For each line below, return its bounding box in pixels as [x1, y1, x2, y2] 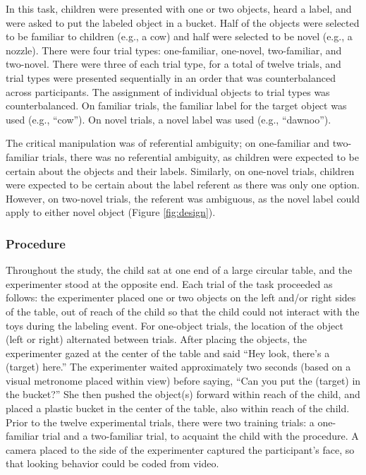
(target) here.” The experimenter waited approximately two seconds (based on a [6, 359, 351, 374]
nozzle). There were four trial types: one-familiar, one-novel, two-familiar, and [6, 42, 342, 57]
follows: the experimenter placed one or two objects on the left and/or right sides [6, 290, 356, 305]
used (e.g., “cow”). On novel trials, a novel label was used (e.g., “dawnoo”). [6, 112, 331, 126]
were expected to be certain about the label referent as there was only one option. [6, 177, 360, 192]
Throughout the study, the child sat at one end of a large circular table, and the [6, 263, 353, 277]
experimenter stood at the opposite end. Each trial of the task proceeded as [6, 276, 333, 291]
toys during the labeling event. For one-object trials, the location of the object [6, 318, 343, 332]
